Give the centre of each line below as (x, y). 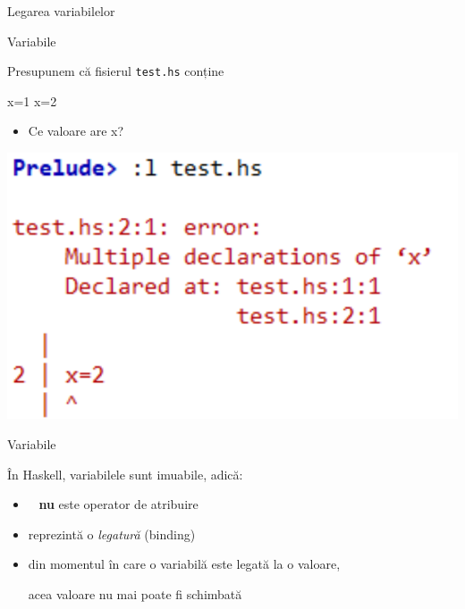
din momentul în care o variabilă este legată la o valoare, (184, 564)
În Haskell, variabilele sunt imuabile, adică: (125, 474)
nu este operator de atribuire (118, 504)
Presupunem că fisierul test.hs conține (116, 71)
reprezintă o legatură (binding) (112, 534)
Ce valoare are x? (76, 131)
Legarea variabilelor (61, 11)
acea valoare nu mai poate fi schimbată (135, 594)
